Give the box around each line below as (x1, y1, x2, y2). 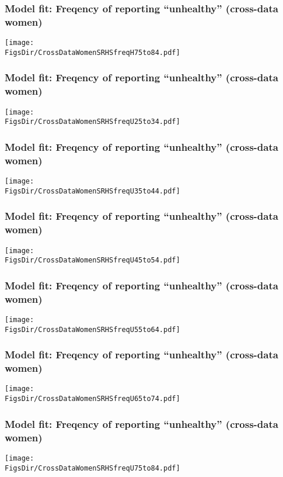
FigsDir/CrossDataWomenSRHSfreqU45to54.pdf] (5, 256, 180, 265)
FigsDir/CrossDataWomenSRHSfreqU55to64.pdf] (5, 325, 180, 334)
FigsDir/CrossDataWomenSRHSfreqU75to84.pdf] (5, 464, 180, 472)
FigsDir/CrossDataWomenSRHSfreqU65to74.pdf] (5, 395, 180, 403)
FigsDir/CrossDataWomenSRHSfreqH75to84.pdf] (5, 48, 180, 57)
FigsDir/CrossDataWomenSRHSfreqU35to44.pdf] (5, 186, 180, 195)
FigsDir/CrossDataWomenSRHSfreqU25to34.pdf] (5, 117, 180, 126)
